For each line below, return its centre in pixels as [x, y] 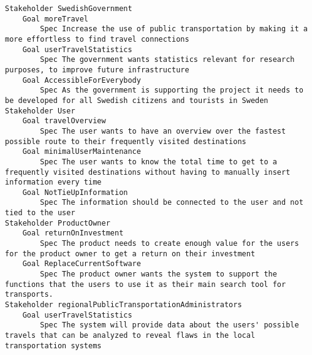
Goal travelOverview [64, 121]
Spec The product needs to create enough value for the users [169, 244]
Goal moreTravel [55, 19]
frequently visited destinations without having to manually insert [148, 172]
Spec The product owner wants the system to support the [158, 274]
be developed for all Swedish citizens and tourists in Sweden [137, 100]
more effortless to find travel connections [97, 39]
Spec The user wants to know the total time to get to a [158, 162]
